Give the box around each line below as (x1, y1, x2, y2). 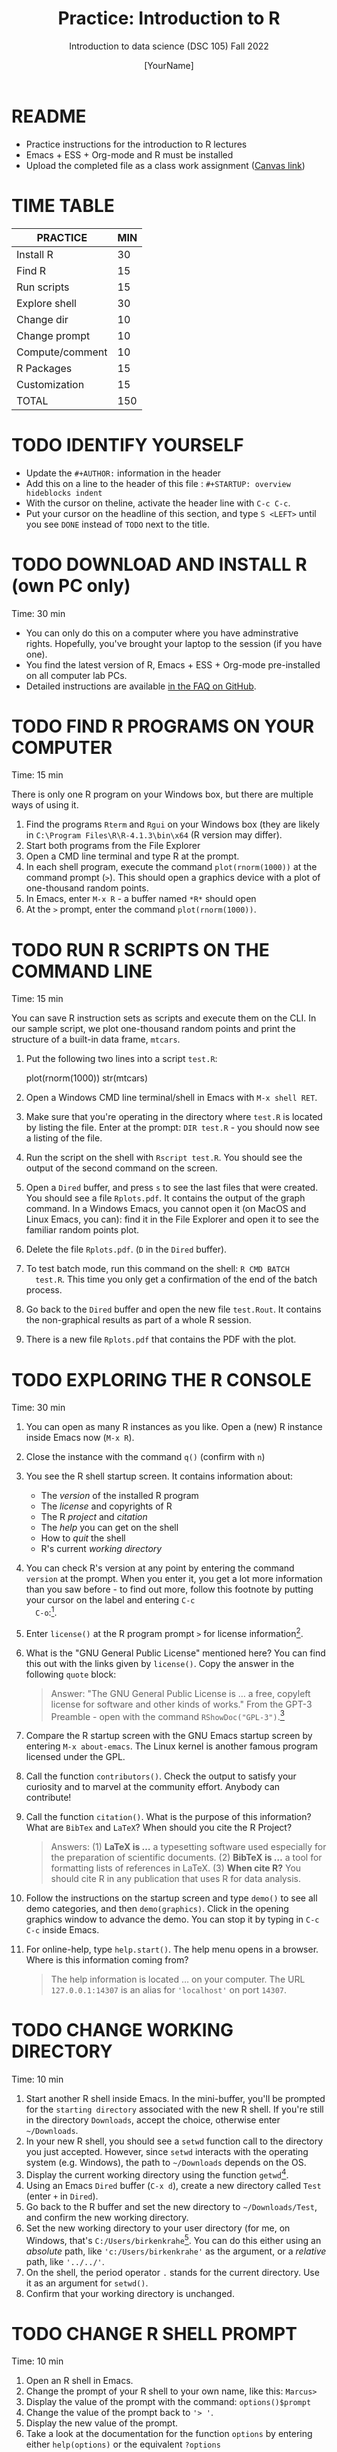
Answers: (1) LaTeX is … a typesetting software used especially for (50, 1841, 327, 1853)
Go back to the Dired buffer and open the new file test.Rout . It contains (25, 1303, 322, 1316)
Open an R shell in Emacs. (25, 2375, 134, 2387)
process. (25, 1284, 63, 1296)
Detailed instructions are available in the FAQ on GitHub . (25, 680, 257, 692)
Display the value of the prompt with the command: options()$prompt (25, 2396, 312, 2408)
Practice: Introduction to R (57, 7, 281, 30)
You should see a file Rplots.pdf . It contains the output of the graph (25, 1192, 306, 1204)
